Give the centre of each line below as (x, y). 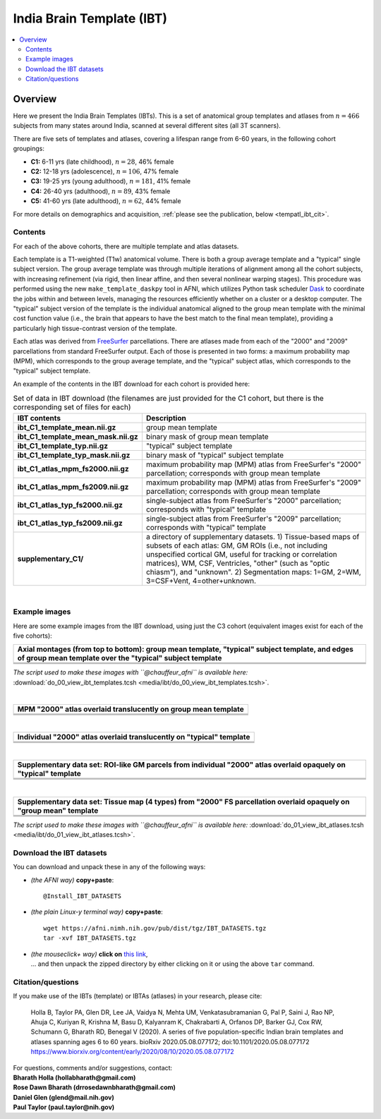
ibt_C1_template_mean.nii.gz (67, 427)
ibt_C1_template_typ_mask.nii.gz (74, 455)
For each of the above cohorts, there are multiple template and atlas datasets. (126, 246)
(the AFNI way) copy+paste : (72, 880)
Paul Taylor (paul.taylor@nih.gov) (64, 1107)
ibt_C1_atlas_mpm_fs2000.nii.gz (73, 468)
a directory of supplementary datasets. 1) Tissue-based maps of (253, 536)
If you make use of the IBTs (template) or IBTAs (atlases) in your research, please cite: (138, 996)
